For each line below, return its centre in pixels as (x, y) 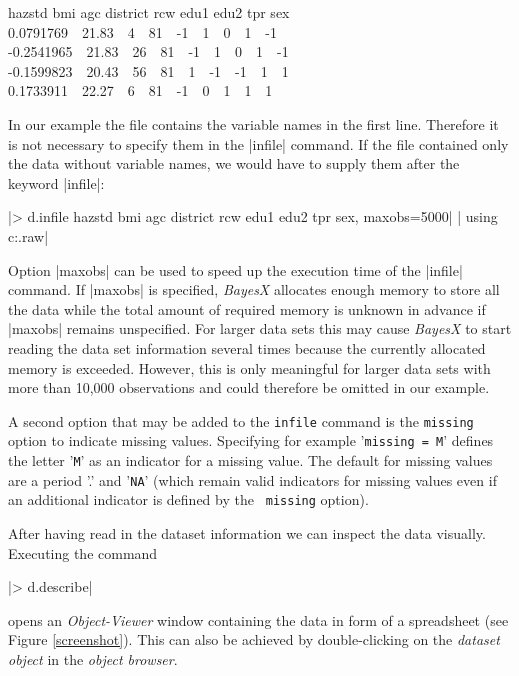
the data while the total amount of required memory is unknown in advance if (247, 308)
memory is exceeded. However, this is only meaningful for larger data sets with (249, 367)
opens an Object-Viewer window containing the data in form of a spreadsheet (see (258, 619)
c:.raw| (28, 235)
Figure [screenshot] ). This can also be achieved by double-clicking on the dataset (254, 639)
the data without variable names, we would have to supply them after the (234, 163)
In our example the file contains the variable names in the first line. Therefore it (253, 123)
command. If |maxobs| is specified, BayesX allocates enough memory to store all (254, 289)
